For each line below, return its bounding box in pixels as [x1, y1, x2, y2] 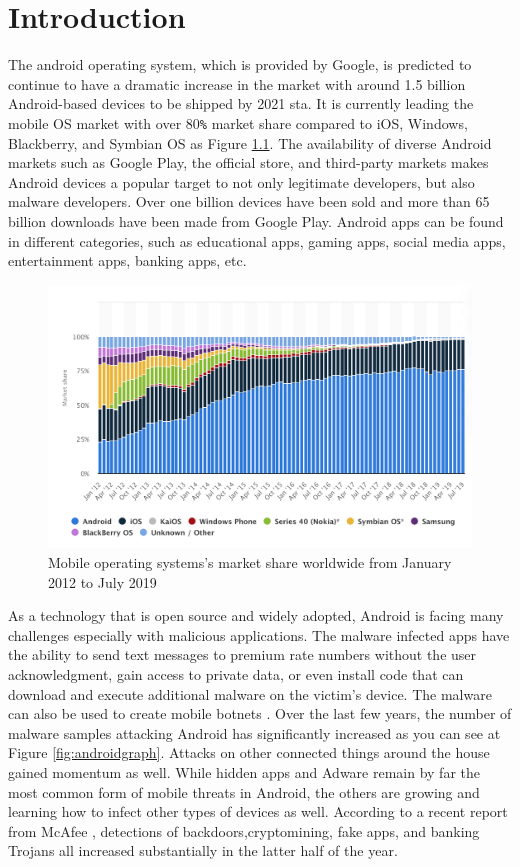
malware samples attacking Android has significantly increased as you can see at [8, 722, 501, 743]
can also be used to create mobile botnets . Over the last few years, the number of [8, 703, 512, 724]
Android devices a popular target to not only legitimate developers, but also [8, 171, 475, 192]
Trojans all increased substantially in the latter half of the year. [8, 840, 398, 861]
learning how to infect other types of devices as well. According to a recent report [8, 801, 508, 822]
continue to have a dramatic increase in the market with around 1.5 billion [8, 73, 466, 94]
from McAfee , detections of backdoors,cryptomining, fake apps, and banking [8, 820, 480, 841]
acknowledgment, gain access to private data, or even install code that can [8, 664, 464, 685]
